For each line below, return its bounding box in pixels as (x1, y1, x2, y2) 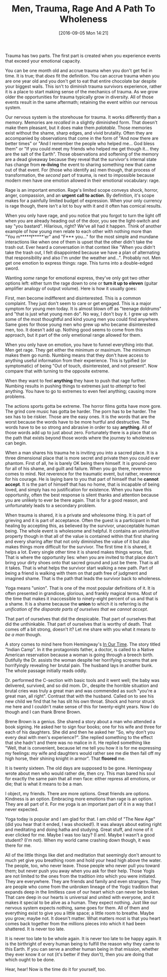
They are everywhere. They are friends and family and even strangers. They (5, 878, 162, 884)
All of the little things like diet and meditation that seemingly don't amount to (5, 852, 161, 858)
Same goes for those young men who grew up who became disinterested (5, 321, 156, 327)
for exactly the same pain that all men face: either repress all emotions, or (5, 775, 156, 781)
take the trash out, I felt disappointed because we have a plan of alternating (5, 249, 160, 255)
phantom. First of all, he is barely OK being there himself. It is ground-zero (5, 460, 157, 466)
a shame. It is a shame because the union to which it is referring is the (5, 601, 149, 606)
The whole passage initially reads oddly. (5, 668, 87, 674)
